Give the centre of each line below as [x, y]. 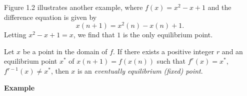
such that [171, 61]
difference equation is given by [50, 17]
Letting [15, 35]
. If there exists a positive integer [164, 51]
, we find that [94, 35]
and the [219, 7]
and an [232, 51]
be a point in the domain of [65, 51]
